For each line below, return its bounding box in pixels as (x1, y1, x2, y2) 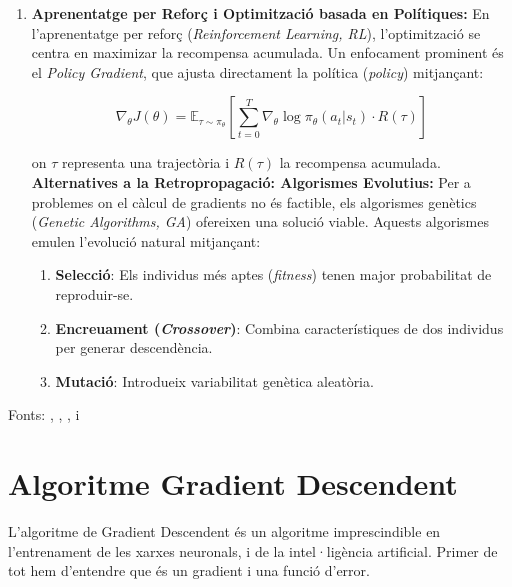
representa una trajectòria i (62, 152, 230, 173)
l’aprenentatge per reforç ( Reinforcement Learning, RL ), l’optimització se (31, 22, 481, 43)
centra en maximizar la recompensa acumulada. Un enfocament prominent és (31, 42, 504, 63)
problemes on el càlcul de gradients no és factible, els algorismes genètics (31, 191, 477, 212)
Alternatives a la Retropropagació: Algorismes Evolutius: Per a (31, 171, 471, 192)
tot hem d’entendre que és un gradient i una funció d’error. (8, 560, 370, 581)
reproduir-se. (55, 283, 134, 304)
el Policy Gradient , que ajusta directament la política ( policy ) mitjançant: (31, 61, 484, 82)
